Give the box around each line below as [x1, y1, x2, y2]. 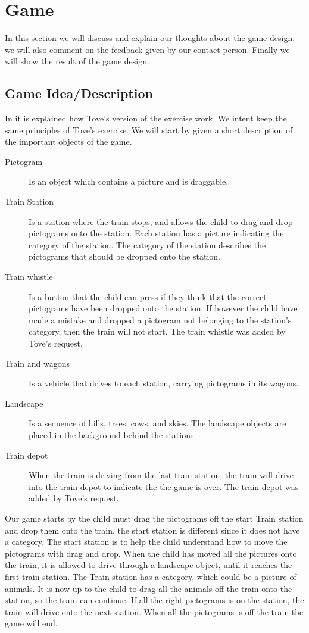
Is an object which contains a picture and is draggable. [29, 175, 229, 188]
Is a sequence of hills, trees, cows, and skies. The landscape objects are [29, 417, 286, 429]
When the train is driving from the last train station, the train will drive [29, 469, 294, 481]
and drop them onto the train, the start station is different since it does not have [5, 523, 300, 536]
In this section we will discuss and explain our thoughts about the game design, [5, 32, 295, 44]
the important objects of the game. [5, 135, 132, 148]
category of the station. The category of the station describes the [29, 238, 266, 251]
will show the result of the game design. [5, 55, 149, 67]
